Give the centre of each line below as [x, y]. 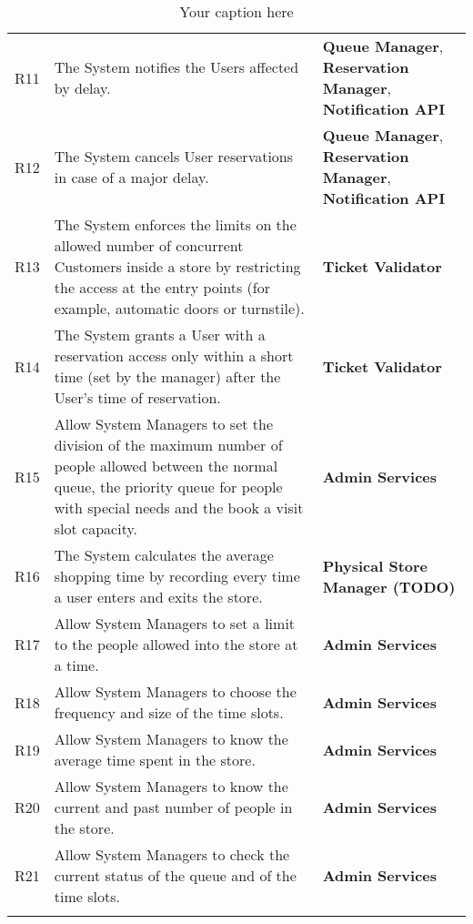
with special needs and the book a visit [179, 508]
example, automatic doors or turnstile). [179, 308]
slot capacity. [96, 528]
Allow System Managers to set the [164, 424]
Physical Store [375, 565]
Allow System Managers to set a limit [175, 623]
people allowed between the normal [166, 466]
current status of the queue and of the [175, 875]
